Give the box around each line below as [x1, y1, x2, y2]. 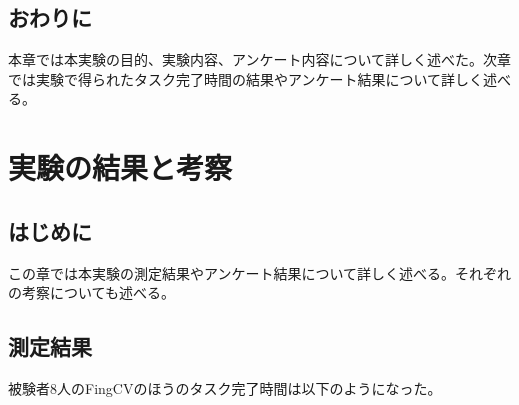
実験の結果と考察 [8, 147, 233, 188]
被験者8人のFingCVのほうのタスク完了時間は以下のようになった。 [8, 377, 442, 398]
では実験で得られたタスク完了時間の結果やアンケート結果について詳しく [8, 68, 484, 89]
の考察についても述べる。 [8, 282, 175, 303]
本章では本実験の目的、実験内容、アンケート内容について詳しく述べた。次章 [8, 49, 512, 70]
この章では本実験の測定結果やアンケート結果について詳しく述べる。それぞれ [8, 262, 512, 283]
